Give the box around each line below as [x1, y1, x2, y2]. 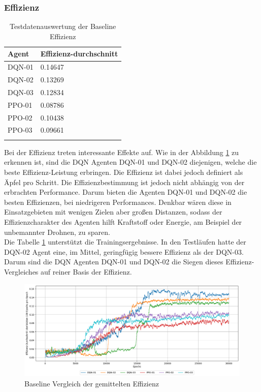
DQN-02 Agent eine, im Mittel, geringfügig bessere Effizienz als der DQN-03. [4, 246, 244, 257]
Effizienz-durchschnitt [40, 48, 118, 59]
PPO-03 [8, 125, 32, 135]
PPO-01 [8, 99, 32, 110]
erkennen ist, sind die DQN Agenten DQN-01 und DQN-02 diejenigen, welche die [4, 157, 257, 167]
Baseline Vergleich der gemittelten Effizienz [24, 378, 159, 388]
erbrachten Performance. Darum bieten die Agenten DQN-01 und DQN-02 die [4, 187, 247, 197]
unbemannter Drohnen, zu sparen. [4, 226, 110, 237]
